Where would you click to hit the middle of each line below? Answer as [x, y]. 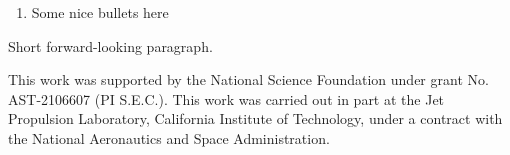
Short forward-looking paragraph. [110, 45]
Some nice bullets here [100, 12]
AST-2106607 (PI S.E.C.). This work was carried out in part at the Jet [226, 98]
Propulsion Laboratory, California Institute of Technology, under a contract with [255, 118]
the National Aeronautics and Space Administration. [169, 137]
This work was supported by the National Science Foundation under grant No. [248, 79]
